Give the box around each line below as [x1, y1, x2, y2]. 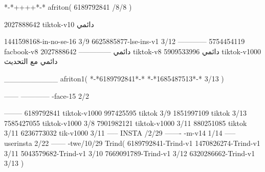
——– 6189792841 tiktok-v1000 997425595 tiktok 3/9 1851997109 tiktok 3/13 [4, 107, 247, 118]
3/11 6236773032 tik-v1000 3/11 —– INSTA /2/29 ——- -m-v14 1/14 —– [4, 127, 236, 138]
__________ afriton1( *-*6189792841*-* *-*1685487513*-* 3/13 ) [4, 73, 224, 83]
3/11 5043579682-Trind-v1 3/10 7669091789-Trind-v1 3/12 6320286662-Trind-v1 [4, 147, 255, 158]
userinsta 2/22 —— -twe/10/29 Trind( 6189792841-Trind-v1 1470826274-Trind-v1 [4, 137, 260, 148]
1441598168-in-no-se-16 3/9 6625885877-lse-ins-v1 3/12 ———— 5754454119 [4, 36, 245, 47]
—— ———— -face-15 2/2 [4, 90, 90, 101]
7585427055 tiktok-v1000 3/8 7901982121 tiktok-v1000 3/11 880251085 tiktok [4, 117, 247, 128]
